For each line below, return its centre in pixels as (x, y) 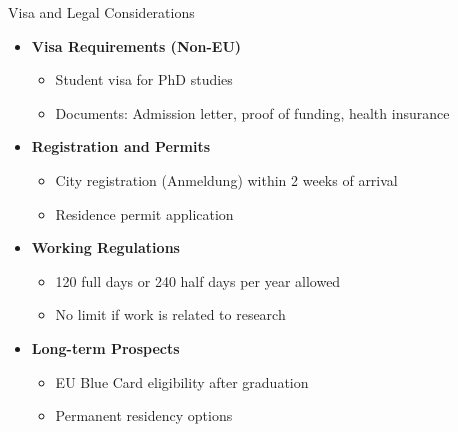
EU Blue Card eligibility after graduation (182, 381)
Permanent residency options (144, 415)
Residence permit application (144, 213)
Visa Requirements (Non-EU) (136, 45)
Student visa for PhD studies (144, 79)
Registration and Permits (121, 146)
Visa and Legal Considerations (101, 12)
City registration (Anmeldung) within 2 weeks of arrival (226, 179)
